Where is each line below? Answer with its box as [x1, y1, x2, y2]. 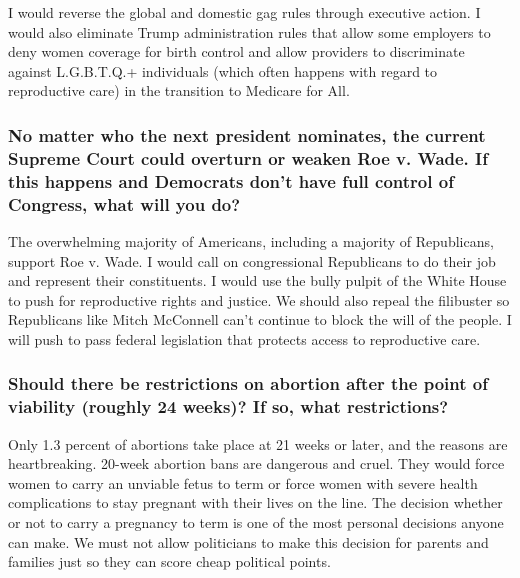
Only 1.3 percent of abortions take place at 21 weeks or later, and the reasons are [8, 433, 508, 454]
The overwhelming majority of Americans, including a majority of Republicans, [8, 230, 494, 251]
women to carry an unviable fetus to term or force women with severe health [8, 472, 478, 493]
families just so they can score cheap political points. [8, 551, 331, 572]
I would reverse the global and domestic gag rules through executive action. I [8, 2, 481, 22]
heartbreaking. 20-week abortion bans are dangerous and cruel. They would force [8, 453, 505, 474]
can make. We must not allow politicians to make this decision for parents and [8, 531, 489, 552]
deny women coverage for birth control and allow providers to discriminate [8, 41, 465, 62]
